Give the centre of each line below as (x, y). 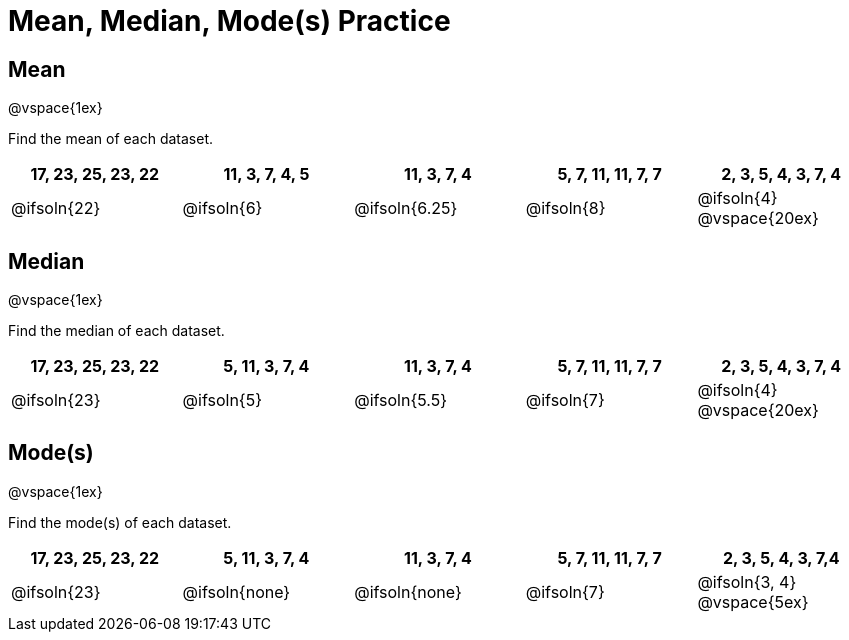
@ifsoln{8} (565, 208)
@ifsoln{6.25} (406, 208)
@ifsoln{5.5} (401, 400)
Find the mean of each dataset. (111, 139)
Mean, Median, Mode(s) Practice (229, 21)
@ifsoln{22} (56, 208)
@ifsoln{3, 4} (747, 581)
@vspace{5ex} (753, 601)
